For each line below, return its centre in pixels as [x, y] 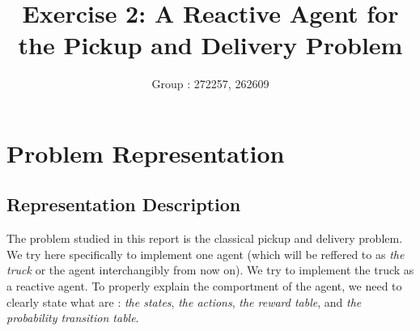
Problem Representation [146, 153]
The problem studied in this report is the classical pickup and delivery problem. [205, 238]
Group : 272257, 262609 [210, 84]
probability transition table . [73, 318]
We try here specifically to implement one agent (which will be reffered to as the [206, 254]
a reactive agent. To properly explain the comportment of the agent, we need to [204, 286]
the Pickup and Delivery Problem [210, 45]
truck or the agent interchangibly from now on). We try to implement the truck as [210, 270]
